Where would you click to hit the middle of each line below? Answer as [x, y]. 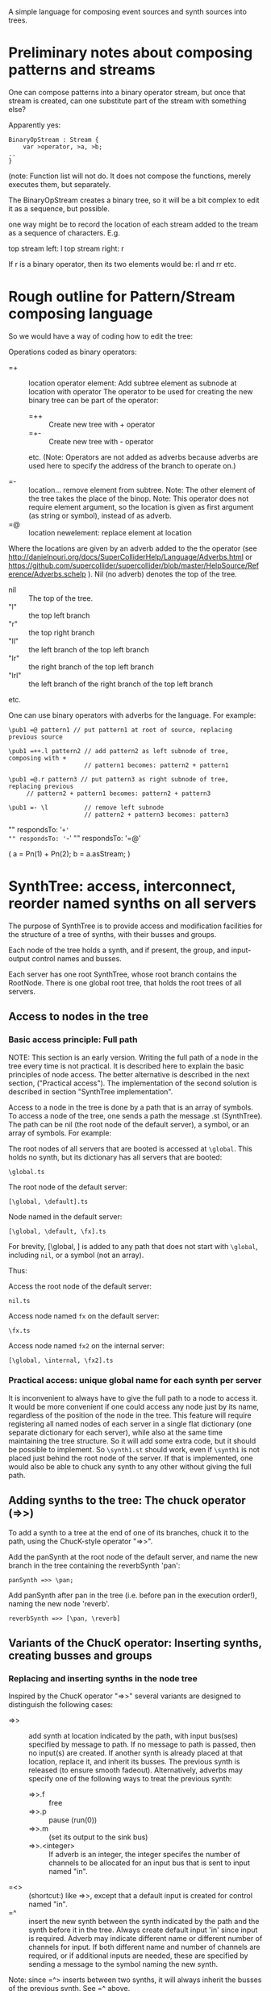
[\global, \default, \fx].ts [57, 1231]
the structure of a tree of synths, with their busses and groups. [113, 934]
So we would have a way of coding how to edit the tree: [101, 336]
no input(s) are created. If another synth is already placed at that [136, 1753]
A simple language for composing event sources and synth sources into [128, 12]
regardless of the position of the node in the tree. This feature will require [130, 1415]
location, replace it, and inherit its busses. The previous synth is [134, 1762]
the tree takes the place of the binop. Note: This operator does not [139, 498]
